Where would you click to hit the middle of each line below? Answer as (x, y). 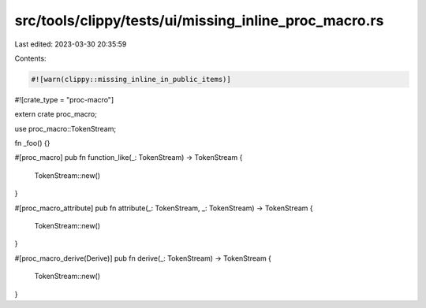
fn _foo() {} (32, 143)
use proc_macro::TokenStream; (65, 128)
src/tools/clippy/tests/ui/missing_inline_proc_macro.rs (199, 20)
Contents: (30, 58)
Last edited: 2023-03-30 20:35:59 (71, 44)
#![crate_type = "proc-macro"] (64, 99)
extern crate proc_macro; (56, 114)
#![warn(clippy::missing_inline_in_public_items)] (131, 79)
